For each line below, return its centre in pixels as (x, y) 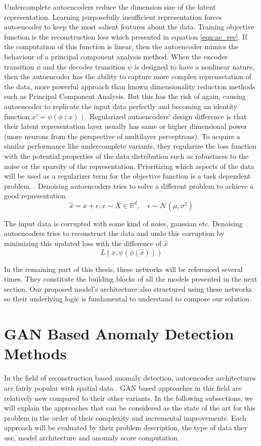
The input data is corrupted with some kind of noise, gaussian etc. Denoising (123, 223)
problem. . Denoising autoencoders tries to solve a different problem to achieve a (129, 185)
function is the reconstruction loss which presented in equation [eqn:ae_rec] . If (126, 36)
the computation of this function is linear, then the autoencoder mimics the (121, 46)
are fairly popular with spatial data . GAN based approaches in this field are (123, 387)
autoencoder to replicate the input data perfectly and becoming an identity (121, 106)
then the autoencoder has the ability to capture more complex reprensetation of (128, 76)
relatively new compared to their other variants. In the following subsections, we (128, 398)
